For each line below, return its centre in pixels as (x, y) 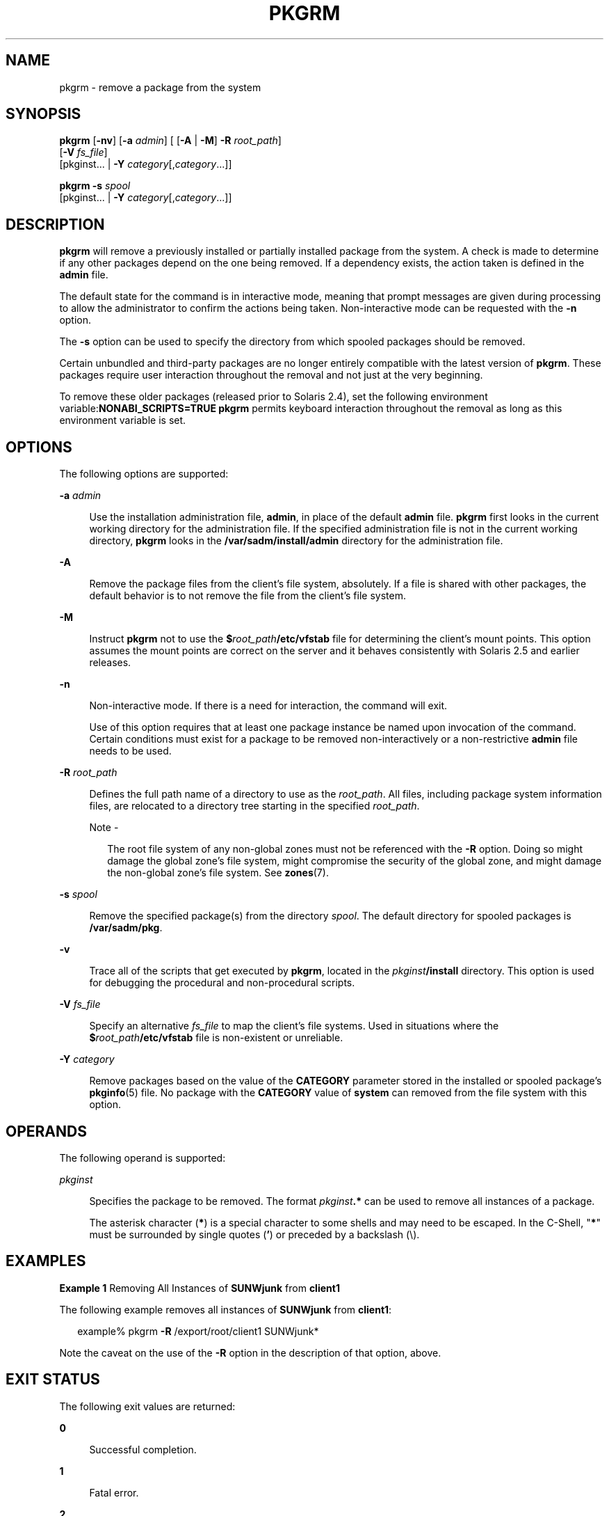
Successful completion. (143, 1449)
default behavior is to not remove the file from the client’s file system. (247, 596)
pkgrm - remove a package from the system (160, 87)
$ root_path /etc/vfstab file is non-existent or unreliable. (216, 1038)
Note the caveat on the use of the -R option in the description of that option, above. (250, 1352)
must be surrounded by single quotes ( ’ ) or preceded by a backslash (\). (254, 1234)
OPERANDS (46, 1131)
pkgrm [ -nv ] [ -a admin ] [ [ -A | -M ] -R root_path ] (170, 141)
